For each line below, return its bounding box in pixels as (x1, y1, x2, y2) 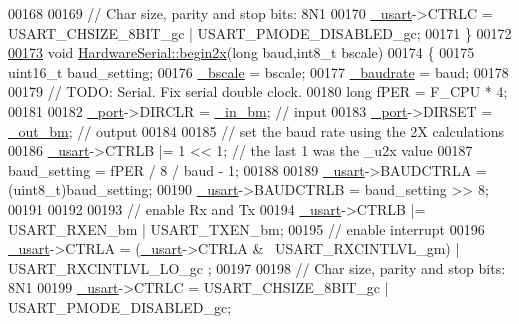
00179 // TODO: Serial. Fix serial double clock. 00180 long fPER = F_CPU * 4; (8, 81, 508, 102)
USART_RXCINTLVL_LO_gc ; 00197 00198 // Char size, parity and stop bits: (8, 257, 506, 278)
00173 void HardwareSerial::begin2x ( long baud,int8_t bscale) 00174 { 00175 (8, 42, 475, 63)
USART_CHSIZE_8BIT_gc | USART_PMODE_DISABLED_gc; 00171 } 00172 (8, 22, 512, 43)
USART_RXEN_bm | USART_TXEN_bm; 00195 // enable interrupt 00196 (8, 218, 485, 239)
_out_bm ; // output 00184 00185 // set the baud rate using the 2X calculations (8, 120, 505, 141)
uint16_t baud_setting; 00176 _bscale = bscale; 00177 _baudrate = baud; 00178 (8, 61, 509, 82)
